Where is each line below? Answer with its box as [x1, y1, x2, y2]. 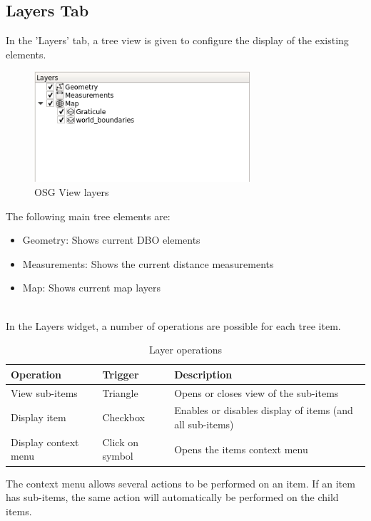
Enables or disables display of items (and [174, 403, 353, 418]
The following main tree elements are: [6, 208, 171, 223]
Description [174, 366, 233, 381]
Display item [11, 410, 66, 425]
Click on [102, 434, 139, 449]
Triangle [102, 385, 138, 400]
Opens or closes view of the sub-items [174, 385, 339, 400]
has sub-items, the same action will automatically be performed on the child [6, 490, 339, 505]
